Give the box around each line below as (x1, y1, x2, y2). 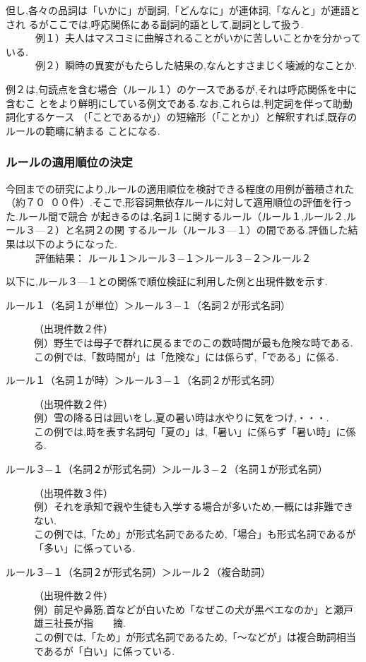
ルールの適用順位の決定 (6, 153, 133, 171)
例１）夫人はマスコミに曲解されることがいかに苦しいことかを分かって (35, 30, 362, 45)
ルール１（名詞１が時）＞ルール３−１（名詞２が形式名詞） (6, 373, 281, 387)
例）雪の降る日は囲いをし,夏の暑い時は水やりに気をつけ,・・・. (34, 410, 329, 425)
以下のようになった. (25, 236, 117, 251)
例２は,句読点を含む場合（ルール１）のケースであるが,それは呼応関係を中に (6, 81, 357, 96)
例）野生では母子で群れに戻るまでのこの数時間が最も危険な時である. (34, 335, 353, 349)
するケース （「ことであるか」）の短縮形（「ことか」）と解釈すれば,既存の (25, 109, 358, 124)
